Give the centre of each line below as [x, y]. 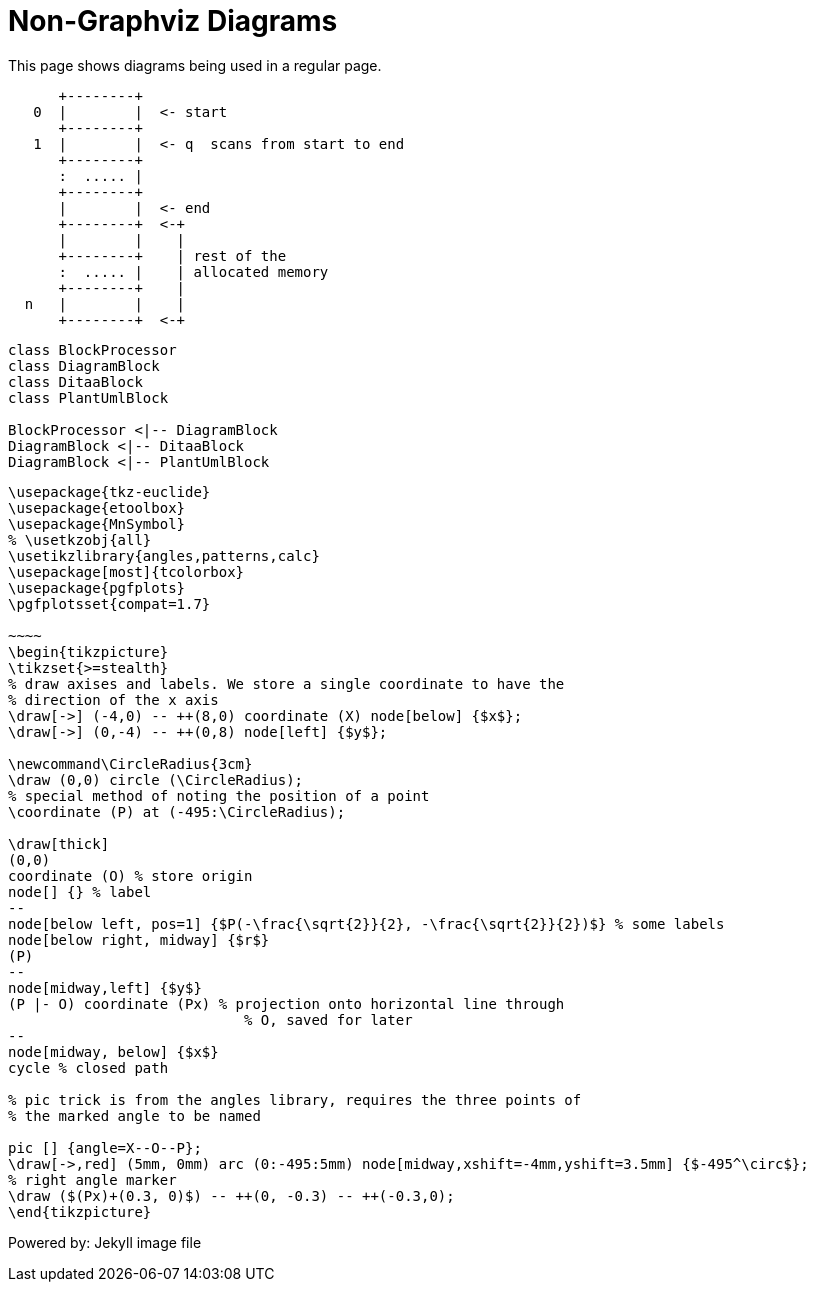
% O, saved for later [328, 1019]
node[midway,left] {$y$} [105, 987]
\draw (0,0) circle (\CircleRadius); [156, 779]
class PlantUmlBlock [88, 397]
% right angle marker [92, 1179]
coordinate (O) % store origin [130, 875]
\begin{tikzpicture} [88, 651]
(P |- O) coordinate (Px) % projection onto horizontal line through [286, 1003]
